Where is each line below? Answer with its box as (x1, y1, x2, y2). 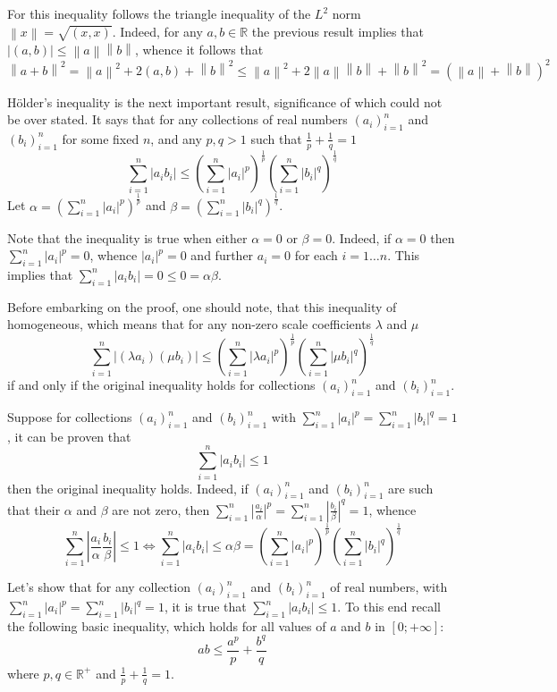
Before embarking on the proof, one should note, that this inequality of (7, 297, 397, 316)
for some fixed (62, 129, 139, 148)
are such (388, 478, 434, 497)
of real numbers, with (330, 578, 448, 596)
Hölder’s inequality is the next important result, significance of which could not (7, 92, 443, 111)
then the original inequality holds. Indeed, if (7, 478, 249, 497)
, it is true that (164, 597, 247, 616)
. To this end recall (337, 597, 441, 616)
